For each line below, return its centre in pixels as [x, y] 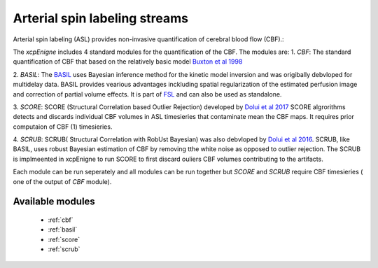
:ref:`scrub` [64, 249]
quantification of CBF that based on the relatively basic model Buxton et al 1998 [128, 62]
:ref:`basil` [63, 230]
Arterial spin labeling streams [101, 18]
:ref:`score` [64, 239]
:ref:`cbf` [61, 220]
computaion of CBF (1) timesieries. [63, 127]
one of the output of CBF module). [62, 181]
